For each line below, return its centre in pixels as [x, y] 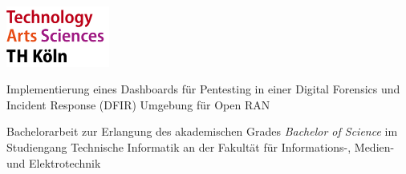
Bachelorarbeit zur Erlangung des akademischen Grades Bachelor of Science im [202, 131]
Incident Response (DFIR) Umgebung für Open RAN [138, 104]
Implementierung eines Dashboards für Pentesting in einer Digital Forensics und [203, 89]
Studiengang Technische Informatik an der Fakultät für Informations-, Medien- [201, 146]
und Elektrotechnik [54, 162]
